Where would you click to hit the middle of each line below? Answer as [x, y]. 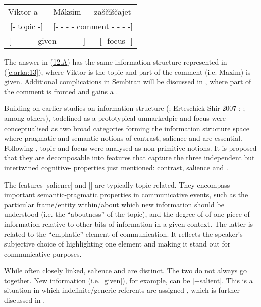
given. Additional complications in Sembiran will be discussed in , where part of [128, 81]
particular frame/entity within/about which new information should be [114, 204]
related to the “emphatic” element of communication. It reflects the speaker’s [123, 234]
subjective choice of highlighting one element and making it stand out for [117, 244]
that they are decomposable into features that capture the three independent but [129, 158]
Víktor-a [23, 11]
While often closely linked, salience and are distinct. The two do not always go [125, 270]
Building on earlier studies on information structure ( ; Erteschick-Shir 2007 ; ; [125, 108]
